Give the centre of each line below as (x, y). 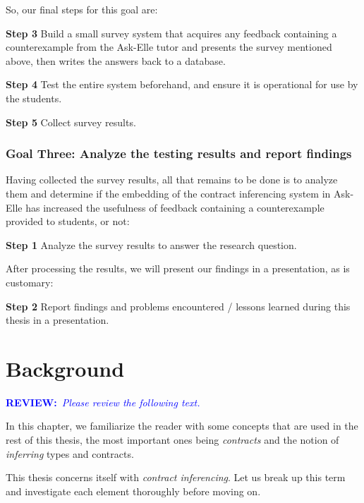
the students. (34, 98)
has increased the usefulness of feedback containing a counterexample (175, 207)
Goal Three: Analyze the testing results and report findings (179, 153)
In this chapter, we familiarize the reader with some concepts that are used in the (182, 426)
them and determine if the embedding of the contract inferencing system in (168, 193)
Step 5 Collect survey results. (71, 122)
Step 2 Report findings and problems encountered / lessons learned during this (178, 306)
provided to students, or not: (68, 221)
